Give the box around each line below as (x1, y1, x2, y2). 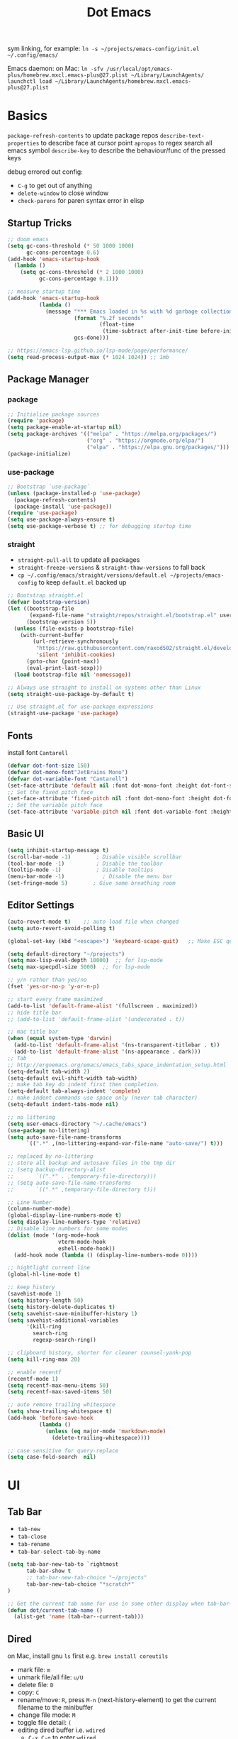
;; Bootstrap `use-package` (7, 483, 91, 490)
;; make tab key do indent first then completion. (7, 1081, 160, 1088)
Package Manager (7, 373, 90, 385)
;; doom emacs (7, 236, 50, 243)
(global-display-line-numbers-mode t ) (7, 1212, 122, 1219)
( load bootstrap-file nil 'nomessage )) (13, 671, 132, 678)
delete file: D (17, 1681, 54, 1689)
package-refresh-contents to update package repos (7, 131, 159, 140)
